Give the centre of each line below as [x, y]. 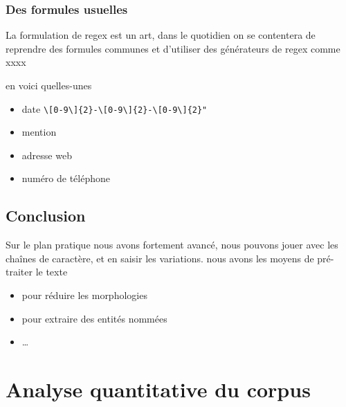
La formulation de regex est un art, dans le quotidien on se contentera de [161, 35]
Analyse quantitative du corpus [158, 389]
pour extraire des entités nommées [94, 318]
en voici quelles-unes [49, 85]
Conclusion [46, 216]
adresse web [47, 155]
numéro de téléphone [66, 178]
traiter [19, 272]
